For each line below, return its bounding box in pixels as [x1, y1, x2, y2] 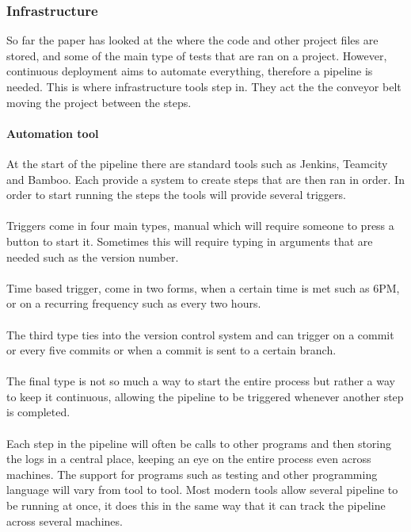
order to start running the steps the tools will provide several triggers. [6, 186, 346, 203]
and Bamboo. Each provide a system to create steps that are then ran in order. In [6, 170, 405, 187]
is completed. [6, 404, 70, 420]
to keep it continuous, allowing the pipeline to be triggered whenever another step [6, 388, 404, 404]
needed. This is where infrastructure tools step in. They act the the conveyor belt [6, 78, 401, 94]
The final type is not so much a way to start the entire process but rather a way [6, 373, 395, 389]
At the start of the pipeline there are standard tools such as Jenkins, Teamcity [6, 155, 388, 171]
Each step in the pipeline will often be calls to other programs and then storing [6, 434, 392, 451]
